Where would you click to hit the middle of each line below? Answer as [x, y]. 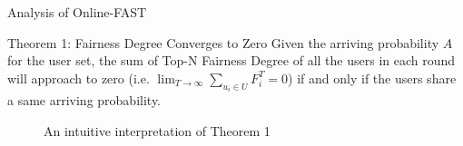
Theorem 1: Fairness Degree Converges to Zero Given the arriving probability [223, 42]
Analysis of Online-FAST [77, 12]
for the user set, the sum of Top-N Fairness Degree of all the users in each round [231, 60]
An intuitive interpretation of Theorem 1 [157, 130]
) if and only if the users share [372, 78]
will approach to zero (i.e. [79, 78]
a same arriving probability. [84, 100]
